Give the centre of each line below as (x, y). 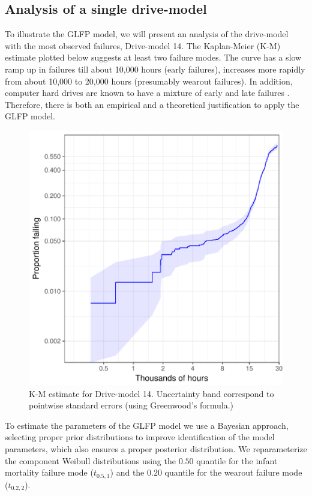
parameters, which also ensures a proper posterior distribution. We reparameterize (156, 448)
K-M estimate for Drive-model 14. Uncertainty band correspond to (151, 393)
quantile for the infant (237, 460)
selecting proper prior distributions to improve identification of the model (140, 437)
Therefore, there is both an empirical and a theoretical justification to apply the (152, 104)
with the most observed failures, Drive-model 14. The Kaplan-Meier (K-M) (143, 45)
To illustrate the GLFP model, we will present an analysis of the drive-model (147, 34)
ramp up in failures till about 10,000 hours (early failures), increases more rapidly (155, 69)
